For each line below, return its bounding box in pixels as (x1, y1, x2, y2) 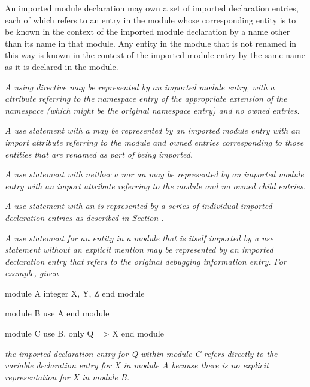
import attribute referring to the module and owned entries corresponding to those (5, 135, 304, 148)
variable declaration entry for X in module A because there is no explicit (5, 359, 269, 371)
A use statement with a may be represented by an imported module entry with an (5, 124, 300, 137)
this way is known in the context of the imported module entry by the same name (5, 49, 305, 61)
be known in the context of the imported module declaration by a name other (5, 25, 290, 38)
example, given (5, 267, 59, 279)
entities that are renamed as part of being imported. (5, 147, 193, 160)
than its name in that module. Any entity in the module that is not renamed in (5, 37, 297, 49)
